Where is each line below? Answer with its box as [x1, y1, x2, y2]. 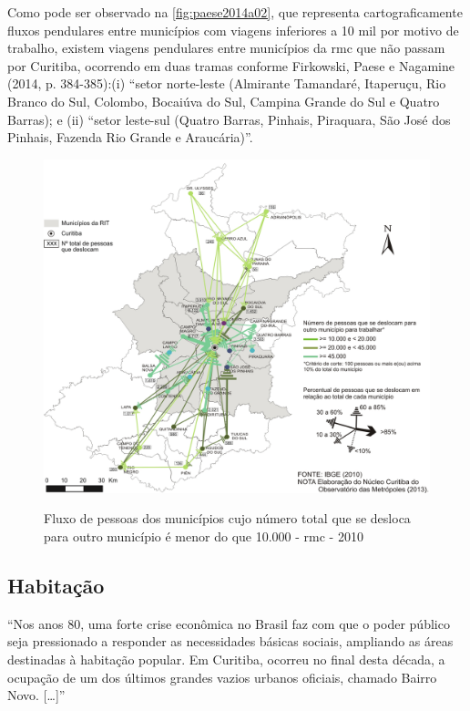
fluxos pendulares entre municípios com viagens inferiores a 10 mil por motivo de [7, 20, 459, 39]
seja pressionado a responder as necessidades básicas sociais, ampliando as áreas [7, 632, 454, 651]
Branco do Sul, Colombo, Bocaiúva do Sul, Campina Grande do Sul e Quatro [7, 91, 440, 110]
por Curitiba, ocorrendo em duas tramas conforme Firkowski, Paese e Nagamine [7, 56, 455, 75]
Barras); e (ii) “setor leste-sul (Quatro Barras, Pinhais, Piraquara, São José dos [7, 109, 451, 129]
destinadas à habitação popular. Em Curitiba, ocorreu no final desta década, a [7, 649, 445, 668]
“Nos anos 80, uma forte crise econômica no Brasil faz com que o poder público [7, 613, 450, 633]
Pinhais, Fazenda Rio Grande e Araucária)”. [7, 128, 253, 147]
